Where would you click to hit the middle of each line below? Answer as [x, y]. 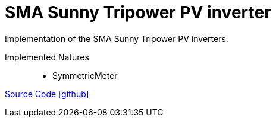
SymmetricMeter [85, 75]
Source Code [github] [47, 94]
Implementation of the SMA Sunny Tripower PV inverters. [117, 38]
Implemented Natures [47, 57]
